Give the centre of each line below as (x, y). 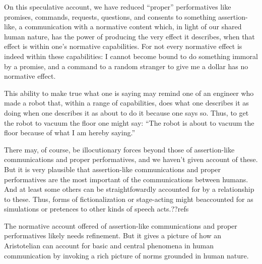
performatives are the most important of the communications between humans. (126, 179)
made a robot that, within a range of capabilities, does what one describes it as (126, 103)
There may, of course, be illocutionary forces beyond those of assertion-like (119, 149)
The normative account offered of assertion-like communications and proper (121, 225)
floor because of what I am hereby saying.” (70, 133)
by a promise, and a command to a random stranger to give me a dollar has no (126, 66)
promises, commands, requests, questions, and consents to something (110, 16)
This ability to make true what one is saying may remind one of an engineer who (129, 93)
